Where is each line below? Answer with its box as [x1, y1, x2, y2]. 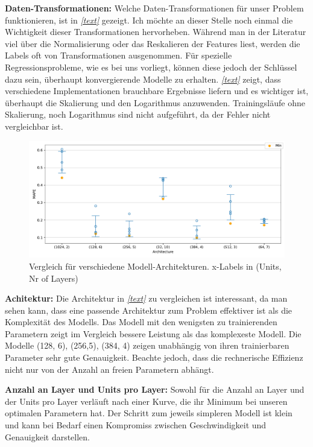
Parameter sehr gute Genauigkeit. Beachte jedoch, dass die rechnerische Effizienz [5, 351, 303, 364]
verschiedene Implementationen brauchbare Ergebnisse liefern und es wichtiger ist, [5, 84, 309, 97]
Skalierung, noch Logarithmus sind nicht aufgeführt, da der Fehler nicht [5, 108, 271, 121]
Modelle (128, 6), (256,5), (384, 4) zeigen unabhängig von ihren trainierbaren [5, 339, 289, 352]
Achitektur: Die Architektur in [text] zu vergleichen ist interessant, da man [5, 292, 288, 305]
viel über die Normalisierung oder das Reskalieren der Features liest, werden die [5, 37, 300, 49]
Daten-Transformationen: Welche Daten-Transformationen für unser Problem [5, 2, 304, 14]
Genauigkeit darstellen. [5, 430, 90, 443]
